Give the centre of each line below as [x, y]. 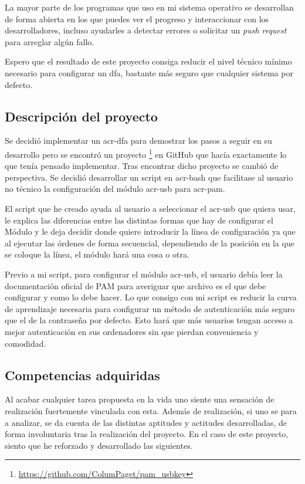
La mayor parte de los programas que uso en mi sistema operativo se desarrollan [149, 7]
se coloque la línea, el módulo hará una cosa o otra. [97, 254]
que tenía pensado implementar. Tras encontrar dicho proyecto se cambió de [142, 166]
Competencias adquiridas [82, 375]
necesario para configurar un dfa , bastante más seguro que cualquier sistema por [149, 72]
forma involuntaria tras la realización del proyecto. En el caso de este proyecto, [147, 434]
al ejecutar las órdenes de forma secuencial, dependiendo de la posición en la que [150, 243]
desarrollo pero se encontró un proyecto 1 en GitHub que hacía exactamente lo [146, 153]
